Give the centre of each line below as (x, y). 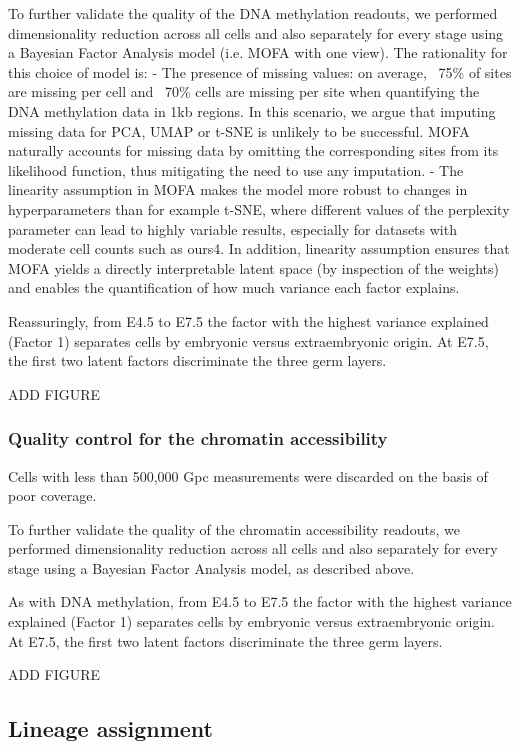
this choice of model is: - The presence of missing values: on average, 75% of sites (260, 71)
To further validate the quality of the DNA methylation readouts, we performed (253, 13)
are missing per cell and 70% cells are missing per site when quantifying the (244, 91)
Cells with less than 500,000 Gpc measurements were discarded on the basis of (248, 475)
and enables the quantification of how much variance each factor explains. (234, 287)
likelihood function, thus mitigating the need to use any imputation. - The (236, 169)
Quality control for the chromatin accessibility (198, 438)
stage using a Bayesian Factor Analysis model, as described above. (211, 567)
